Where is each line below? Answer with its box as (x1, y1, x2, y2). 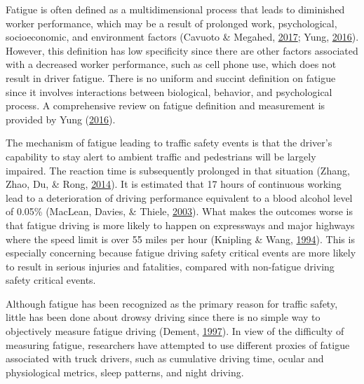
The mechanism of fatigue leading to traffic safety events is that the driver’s (6, 135, 332, 150)
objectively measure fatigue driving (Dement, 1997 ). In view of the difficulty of (6, 324, 344, 338)
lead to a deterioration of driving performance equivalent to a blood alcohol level (6, 190, 353, 205)
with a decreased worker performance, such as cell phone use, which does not (6, 57, 337, 71)
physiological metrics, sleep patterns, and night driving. (6, 364, 244, 379)
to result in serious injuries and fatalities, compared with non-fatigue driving (6, 259, 335, 273)
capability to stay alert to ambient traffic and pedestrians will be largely (6, 149, 316, 163)
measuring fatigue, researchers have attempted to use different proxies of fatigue (6, 337, 350, 352)
